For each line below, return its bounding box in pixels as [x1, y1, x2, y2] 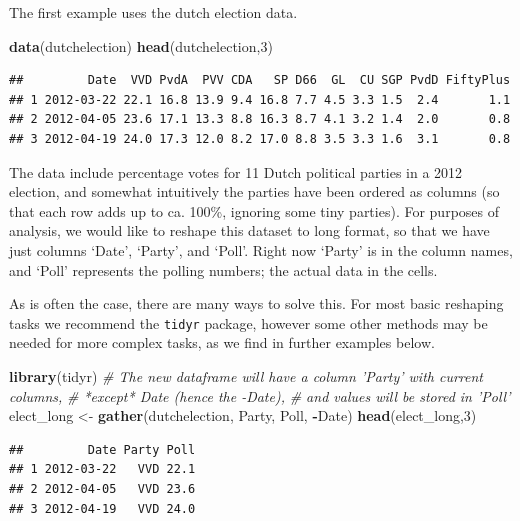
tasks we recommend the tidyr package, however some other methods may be [9, 312, 488, 333]
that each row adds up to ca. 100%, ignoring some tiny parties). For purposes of [9, 200, 499, 221]
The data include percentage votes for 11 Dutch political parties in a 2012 [9, 161, 463, 182]
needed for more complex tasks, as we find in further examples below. [9, 332, 435, 353]
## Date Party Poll [9, 442, 196, 457]
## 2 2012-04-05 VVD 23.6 [9, 481, 196, 496]
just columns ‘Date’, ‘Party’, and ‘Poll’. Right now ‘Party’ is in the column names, [9, 239, 513, 260]
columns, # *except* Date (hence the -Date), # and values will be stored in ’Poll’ [9, 385, 511, 406]
